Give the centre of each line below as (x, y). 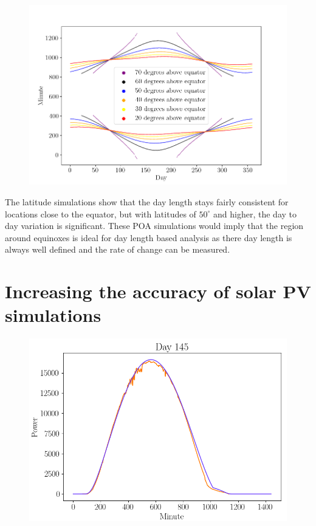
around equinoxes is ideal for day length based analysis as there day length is (149, 237)
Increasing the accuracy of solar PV (158, 291)
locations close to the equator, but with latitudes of (101, 213)
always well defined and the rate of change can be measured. (118, 249)
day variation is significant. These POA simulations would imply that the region (154, 226)
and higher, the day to (255, 213)
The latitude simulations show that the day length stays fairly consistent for (147, 202)
